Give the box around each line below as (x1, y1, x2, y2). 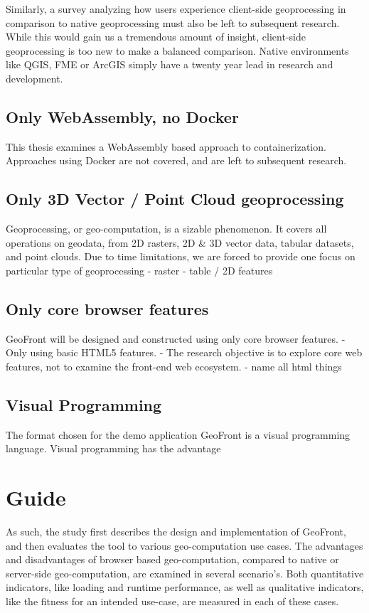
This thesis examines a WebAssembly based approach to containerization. (6, 139, 326, 154)
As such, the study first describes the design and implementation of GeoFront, (6, 524, 346, 539)
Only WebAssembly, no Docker (6, 105, 239, 127)
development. (6, 70, 63, 85)
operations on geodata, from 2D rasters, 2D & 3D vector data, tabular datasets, (6, 235, 354, 250)
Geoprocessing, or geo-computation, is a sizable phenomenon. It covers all (6, 221, 327, 236)
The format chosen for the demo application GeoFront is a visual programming (6, 427, 351, 442)
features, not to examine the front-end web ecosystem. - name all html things (6, 358, 342, 373)
